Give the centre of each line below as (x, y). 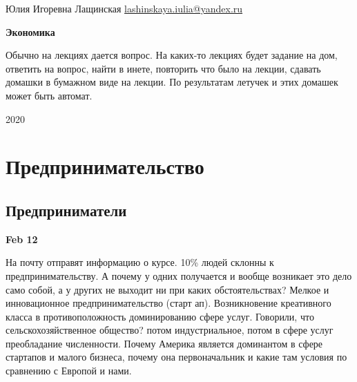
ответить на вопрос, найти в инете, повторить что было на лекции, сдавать (163, 68)
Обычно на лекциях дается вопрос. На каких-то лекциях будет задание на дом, (172, 55)
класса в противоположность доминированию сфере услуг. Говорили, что (160, 316)
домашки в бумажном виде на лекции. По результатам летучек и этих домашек (172, 82)
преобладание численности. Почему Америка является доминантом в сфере (164, 343)
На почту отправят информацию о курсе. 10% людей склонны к (140, 262)
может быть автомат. (49, 95)
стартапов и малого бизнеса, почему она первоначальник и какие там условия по (176, 357)
